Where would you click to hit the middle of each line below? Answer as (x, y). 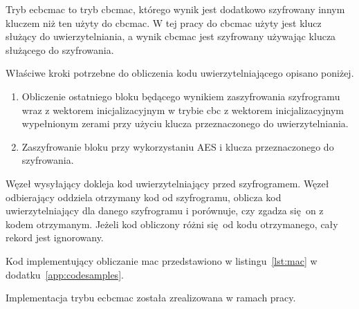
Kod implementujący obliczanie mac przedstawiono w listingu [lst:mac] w (162, 260)
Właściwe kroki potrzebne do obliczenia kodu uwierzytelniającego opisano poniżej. (180, 73)
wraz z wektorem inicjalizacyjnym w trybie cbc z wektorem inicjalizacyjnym (183, 110)
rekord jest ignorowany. (55, 237)
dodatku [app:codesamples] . (65, 274)
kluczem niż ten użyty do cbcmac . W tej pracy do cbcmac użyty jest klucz (164, 22)
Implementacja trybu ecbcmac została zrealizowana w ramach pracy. (151, 298)
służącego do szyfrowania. (60, 49)
